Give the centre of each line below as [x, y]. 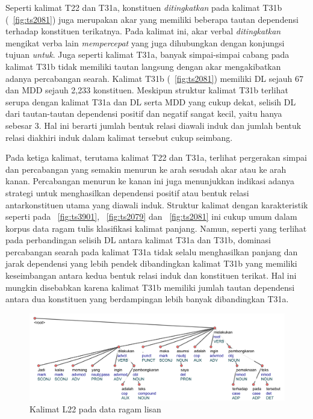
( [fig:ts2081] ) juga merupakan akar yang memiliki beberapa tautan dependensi [152, 19]
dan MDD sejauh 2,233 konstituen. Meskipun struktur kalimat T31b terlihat [147, 90]
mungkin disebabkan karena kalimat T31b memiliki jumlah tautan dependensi [150, 287]
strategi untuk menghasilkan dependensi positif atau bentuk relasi [127, 192]
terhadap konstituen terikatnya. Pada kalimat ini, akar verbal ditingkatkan [143, 31]
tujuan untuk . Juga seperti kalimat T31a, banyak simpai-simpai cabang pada [147, 54]
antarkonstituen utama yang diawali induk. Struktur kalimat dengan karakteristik [157, 204]
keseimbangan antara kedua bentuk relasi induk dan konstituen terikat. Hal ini [151, 275]
